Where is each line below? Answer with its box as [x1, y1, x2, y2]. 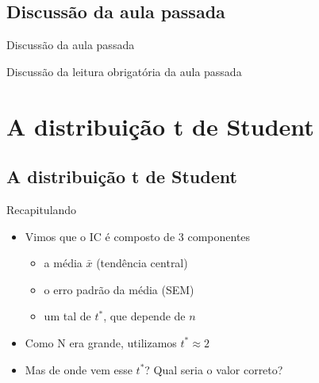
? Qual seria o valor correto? [144, 361, 283, 377]
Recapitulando [6, 201, 77, 217]
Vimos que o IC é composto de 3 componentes [25, 228, 251, 244]
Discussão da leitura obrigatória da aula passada [6, 63, 242, 79]
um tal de [44, 308, 91, 324]
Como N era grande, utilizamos [25, 334, 177, 350]
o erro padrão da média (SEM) [44, 281, 194, 297]
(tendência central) [96, 255, 188, 271]
